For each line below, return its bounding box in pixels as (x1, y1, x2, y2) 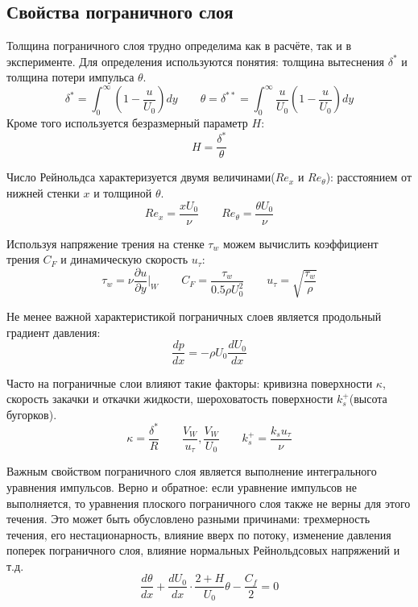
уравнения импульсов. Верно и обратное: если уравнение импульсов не (6, 478, 358, 495)
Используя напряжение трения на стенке (6, 235, 205, 252)
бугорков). (6, 405, 57, 422)
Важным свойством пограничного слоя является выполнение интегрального (6, 463, 377, 480)
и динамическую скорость (60, 251, 188, 268)
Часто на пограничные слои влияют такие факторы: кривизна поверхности (6, 374, 373, 391)
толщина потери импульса (6, 69, 135, 85)
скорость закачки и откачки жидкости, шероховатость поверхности (6, 390, 333, 407)
